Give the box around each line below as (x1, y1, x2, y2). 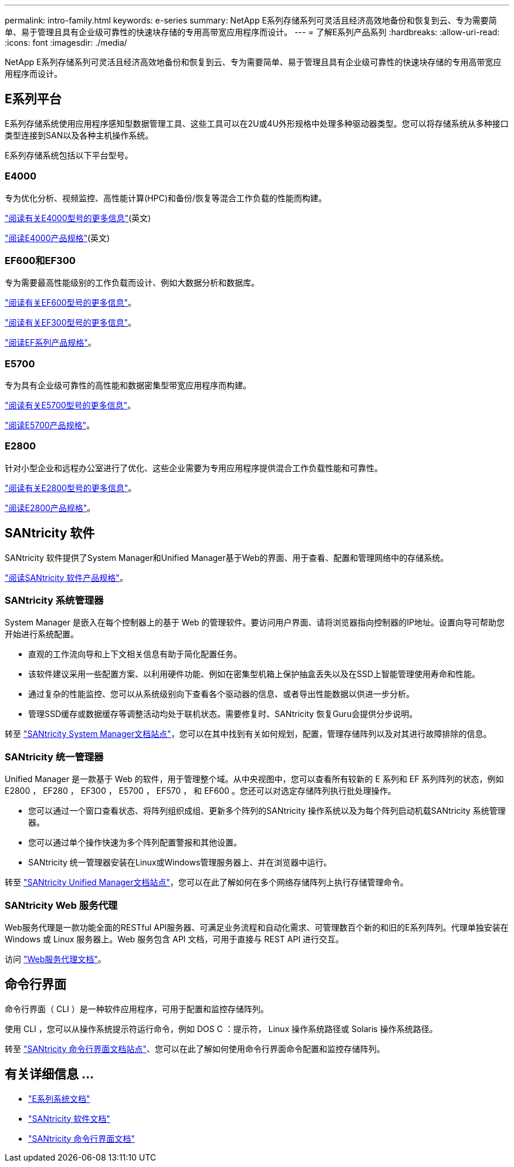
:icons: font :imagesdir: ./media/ (5, 38, 127, 48)
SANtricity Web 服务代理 (5, 899, 118, 911)
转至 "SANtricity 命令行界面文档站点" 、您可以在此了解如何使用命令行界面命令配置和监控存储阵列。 (5, 1043, 385, 1054)
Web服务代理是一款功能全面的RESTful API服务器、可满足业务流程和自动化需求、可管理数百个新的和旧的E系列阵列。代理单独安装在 (5, 922, 509, 932)
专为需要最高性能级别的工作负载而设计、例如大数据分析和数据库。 (5, 278, 259, 288)
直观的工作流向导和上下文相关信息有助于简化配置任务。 (28, 649, 242, 659)
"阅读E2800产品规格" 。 (5, 502, 96, 513)
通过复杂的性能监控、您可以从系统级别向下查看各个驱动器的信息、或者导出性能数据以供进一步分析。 (28, 689, 414, 699)
